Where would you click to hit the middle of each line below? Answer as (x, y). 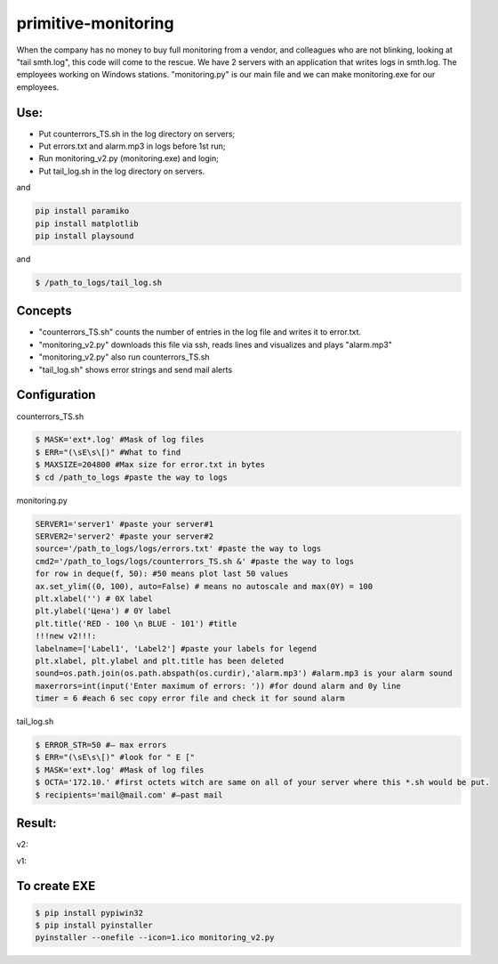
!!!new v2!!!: (66, 636)
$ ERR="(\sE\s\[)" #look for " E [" (115, 757)
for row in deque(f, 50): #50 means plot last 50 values (162, 574)
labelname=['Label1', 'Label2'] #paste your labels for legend (176, 648)
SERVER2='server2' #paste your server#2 (124, 537)
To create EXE (56, 886)
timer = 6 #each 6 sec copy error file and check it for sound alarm (190, 698)
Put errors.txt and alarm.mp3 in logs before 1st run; (132, 146)
